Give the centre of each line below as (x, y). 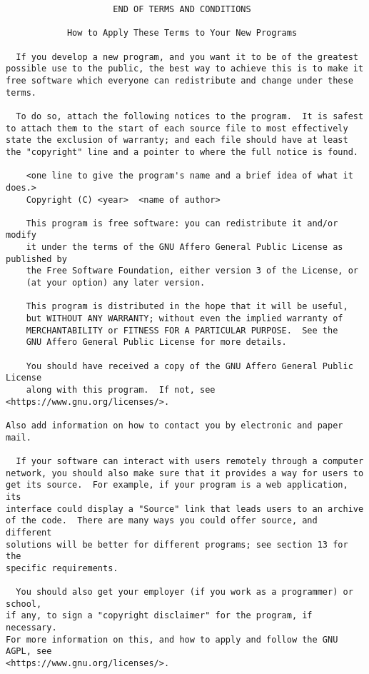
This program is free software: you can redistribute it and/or (182, 223)
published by (36, 259)
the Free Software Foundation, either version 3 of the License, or (192, 271)
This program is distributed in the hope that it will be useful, (187, 307)
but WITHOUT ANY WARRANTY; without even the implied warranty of (184, 319)
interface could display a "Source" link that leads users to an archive (185, 509)
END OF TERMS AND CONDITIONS (182, 9)
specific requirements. (62, 568)
